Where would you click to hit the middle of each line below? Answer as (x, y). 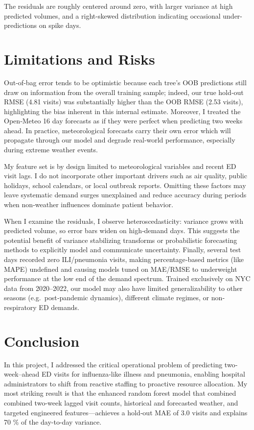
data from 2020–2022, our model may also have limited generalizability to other (123, 288)
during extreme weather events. (51, 150)
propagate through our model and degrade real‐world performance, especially (120, 140)
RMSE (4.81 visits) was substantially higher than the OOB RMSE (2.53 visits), (124, 102)
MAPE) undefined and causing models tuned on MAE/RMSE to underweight (121, 269)
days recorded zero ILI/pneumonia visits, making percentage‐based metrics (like (124, 259)
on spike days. (60, 25)
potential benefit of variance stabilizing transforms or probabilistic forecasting (121, 240)
